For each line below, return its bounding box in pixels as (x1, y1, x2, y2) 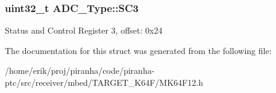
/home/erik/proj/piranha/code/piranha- (5, 64, 155, 77)
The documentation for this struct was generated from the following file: (5, 44, 272, 56)
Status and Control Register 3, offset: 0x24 (5, 24, 163, 37)
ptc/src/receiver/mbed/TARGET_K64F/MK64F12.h (5, 76, 203, 88)
